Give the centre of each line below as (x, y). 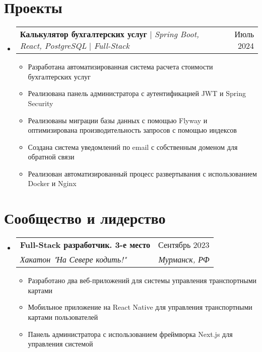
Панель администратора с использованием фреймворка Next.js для (130, 334)
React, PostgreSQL (53, 46)
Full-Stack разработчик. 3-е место (85, 245)
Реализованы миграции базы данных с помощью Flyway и (118, 120)
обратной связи (51, 157)
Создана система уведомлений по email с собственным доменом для (133, 147)
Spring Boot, (177, 34)
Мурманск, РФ (184, 259)
